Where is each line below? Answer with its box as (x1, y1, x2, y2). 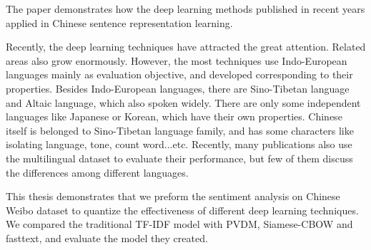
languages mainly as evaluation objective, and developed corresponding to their (6, 67, 353, 82)
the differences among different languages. (6, 165, 189, 179)
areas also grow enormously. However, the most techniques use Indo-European (6, 53, 347, 68)
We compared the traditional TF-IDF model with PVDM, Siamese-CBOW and (6, 217, 353, 231)
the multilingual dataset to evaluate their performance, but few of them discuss (6, 150, 353, 165)
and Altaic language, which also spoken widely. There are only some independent (6, 95, 361, 110)
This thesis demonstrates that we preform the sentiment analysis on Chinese (6, 189, 340, 204)
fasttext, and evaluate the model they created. (6, 230, 208, 245)
